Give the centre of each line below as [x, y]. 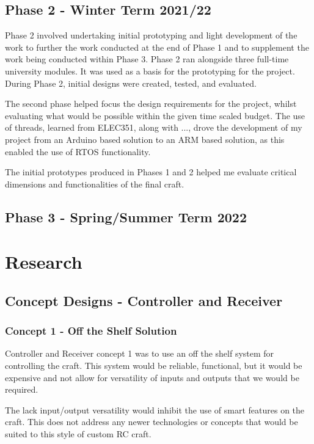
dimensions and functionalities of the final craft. [95, 184]
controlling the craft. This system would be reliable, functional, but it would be [154, 366]
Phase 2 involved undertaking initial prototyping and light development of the [151, 35]
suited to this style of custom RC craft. [78, 434]
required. [22, 389]
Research [44, 262]
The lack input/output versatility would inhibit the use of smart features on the [155, 409]
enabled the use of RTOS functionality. [78, 151]
